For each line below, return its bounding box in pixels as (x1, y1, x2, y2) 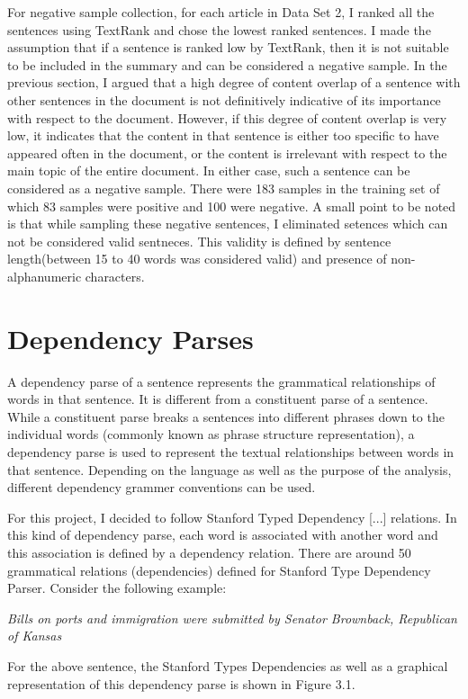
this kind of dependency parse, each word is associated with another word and (7, 525, 438, 544)
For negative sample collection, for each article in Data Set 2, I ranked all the (7, 3, 435, 21)
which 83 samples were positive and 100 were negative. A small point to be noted (7, 196, 456, 215)
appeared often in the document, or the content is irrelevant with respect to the (7, 143, 447, 162)
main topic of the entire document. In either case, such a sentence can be (7, 161, 410, 180)
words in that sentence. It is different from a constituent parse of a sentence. (7, 390, 428, 408)
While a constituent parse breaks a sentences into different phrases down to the (7, 407, 445, 426)
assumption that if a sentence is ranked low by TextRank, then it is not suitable (7, 38, 449, 57)
